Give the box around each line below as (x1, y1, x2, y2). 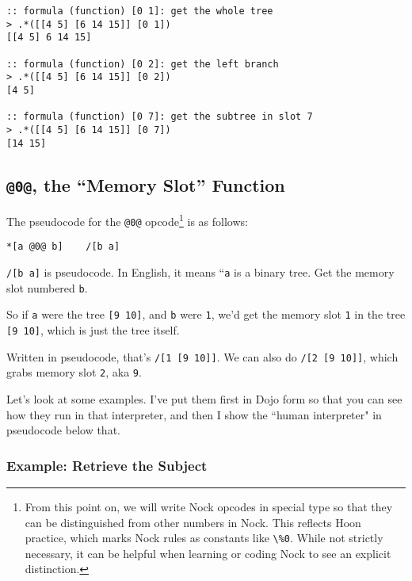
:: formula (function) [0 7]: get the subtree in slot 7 (6, 111, 313, 123)
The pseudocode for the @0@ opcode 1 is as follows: (6, 211, 248, 229)
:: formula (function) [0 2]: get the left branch (6, 58, 279, 70)
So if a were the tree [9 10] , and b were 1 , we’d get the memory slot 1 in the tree (6, 306, 406, 323)
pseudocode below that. (6, 422, 120, 438)
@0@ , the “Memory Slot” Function (6, 172, 285, 197)
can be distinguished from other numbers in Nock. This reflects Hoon (25, 514, 361, 530)
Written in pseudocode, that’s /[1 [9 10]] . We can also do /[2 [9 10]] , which (6, 348, 399, 365)
